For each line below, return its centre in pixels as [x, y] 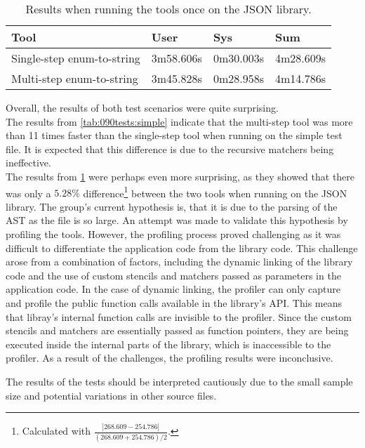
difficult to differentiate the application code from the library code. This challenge [182, 248]
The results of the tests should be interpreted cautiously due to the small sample [179, 381]
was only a [28, 193]
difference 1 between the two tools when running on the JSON [215, 192]
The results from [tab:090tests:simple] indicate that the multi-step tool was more [179, 121]
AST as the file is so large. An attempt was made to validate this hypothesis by [177, 220]
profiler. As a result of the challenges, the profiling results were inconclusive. [170, 358]
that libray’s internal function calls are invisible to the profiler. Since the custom [179, 316]
